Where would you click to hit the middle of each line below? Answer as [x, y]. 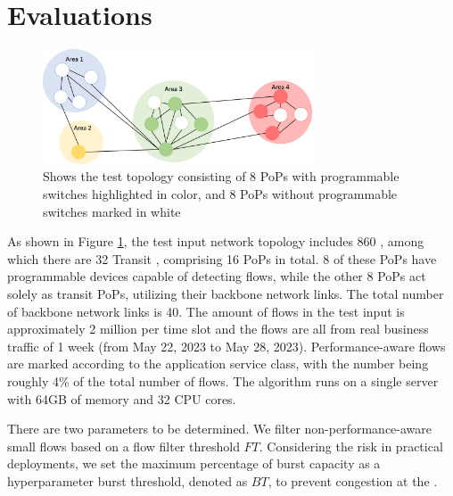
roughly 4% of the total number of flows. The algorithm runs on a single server [223, 380]
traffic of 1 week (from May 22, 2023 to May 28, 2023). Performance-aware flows [226, 346]
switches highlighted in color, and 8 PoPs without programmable [220, 194]
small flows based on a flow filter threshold [124, 446]
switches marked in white [112, 211]
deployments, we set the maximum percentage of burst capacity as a [194, 463]
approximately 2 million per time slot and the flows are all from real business [218, 329]
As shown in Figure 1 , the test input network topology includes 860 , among [216, 241]
